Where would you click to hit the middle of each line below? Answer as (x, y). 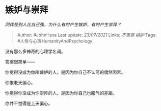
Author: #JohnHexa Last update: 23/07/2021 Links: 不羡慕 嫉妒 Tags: (87, 35)
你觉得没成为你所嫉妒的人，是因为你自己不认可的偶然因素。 (65, 72)
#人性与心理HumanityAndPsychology (55, 41)
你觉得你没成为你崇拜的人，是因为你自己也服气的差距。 (61, 93)
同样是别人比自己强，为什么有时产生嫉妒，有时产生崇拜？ (63, 24)
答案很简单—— (20, 62)
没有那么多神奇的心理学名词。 (35, 51)
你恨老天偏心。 (20, 82)
